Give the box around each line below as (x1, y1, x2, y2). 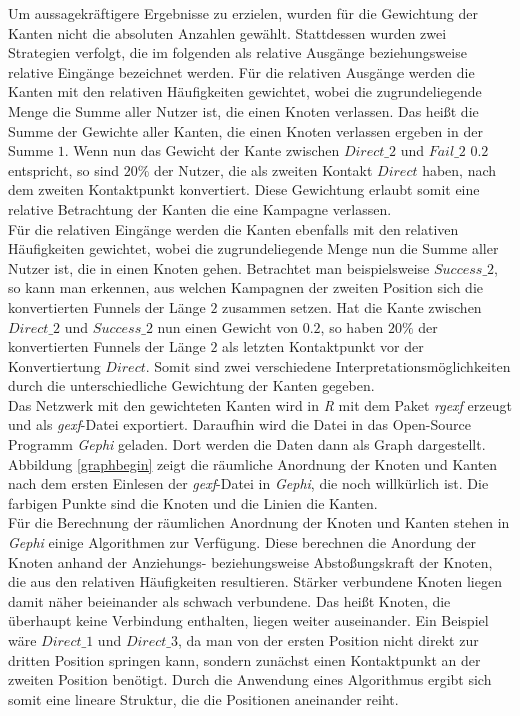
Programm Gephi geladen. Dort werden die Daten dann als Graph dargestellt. (8, 434, 486, 455)
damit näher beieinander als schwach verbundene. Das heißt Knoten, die (8, 590, 451, 611)
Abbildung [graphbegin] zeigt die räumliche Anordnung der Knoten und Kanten (8, 453, 498, 474)
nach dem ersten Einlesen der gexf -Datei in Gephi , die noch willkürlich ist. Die (8, 473, 489, 494)
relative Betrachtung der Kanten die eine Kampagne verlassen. (8, 198, 392, 219)
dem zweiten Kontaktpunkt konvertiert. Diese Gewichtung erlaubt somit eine (8, 179, 480, 200)
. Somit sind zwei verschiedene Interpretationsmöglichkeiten (145, 355, 511, 376)
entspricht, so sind (8, 159, 120, 180)
